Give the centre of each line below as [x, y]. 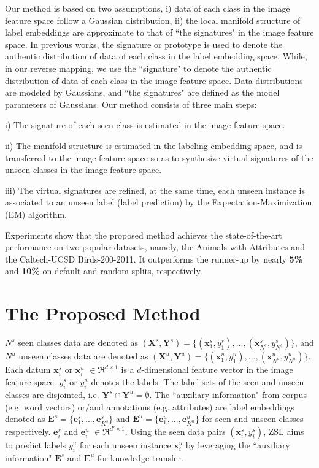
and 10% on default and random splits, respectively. [104, 271]
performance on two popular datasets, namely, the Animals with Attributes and [155, 247]
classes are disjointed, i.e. [52, 394]
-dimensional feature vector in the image [217, 369]
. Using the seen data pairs [175, 431]
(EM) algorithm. [36, 214]
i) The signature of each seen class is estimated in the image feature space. [145, 125]
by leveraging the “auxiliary [238, 444]
